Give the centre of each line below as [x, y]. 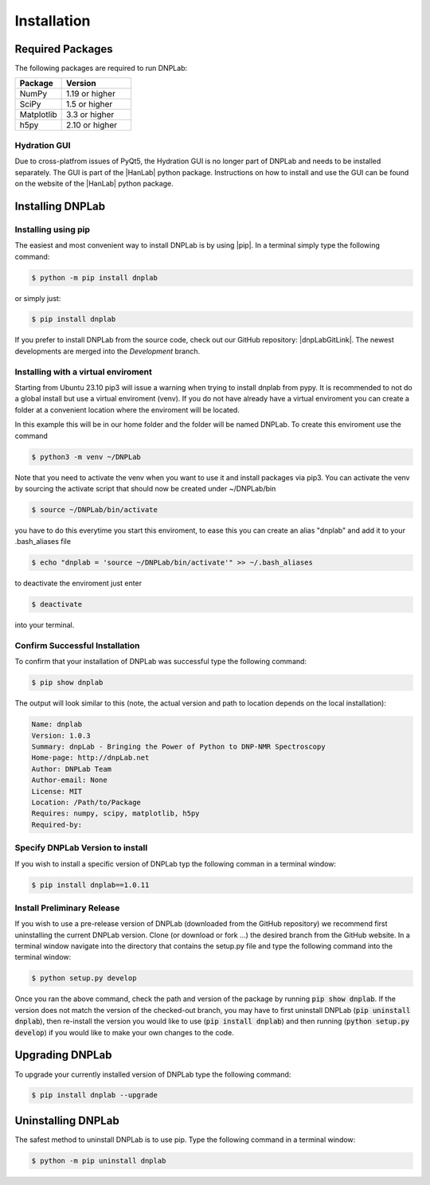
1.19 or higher [90, 94]
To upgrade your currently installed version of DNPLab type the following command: [153, 1074]
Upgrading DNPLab [63, 1055]
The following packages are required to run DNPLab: [101, 68]
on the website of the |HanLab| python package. [94, 183]
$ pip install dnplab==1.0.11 [90, 885]
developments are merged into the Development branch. [107, 351]
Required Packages [64, 49]
